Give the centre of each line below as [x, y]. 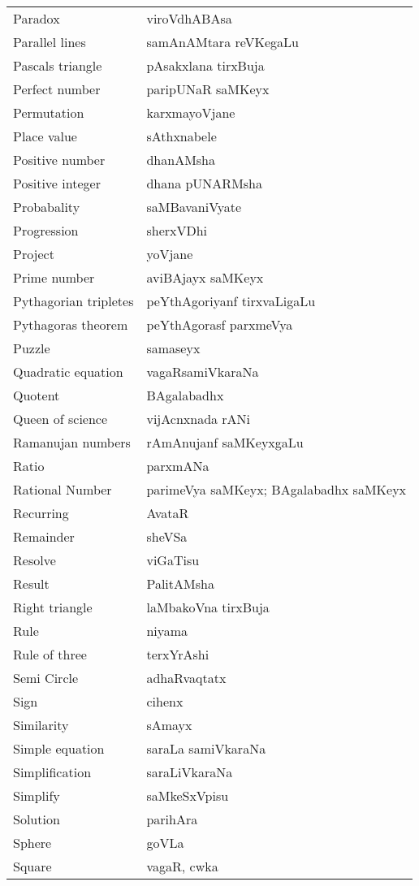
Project [34, 254]
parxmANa [178, 466]
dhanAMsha [181, 160]
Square [32, 866]
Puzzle [32, 348]
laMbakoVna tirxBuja [208, 607]
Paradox [37, 18]
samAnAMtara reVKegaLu [222, 42]
